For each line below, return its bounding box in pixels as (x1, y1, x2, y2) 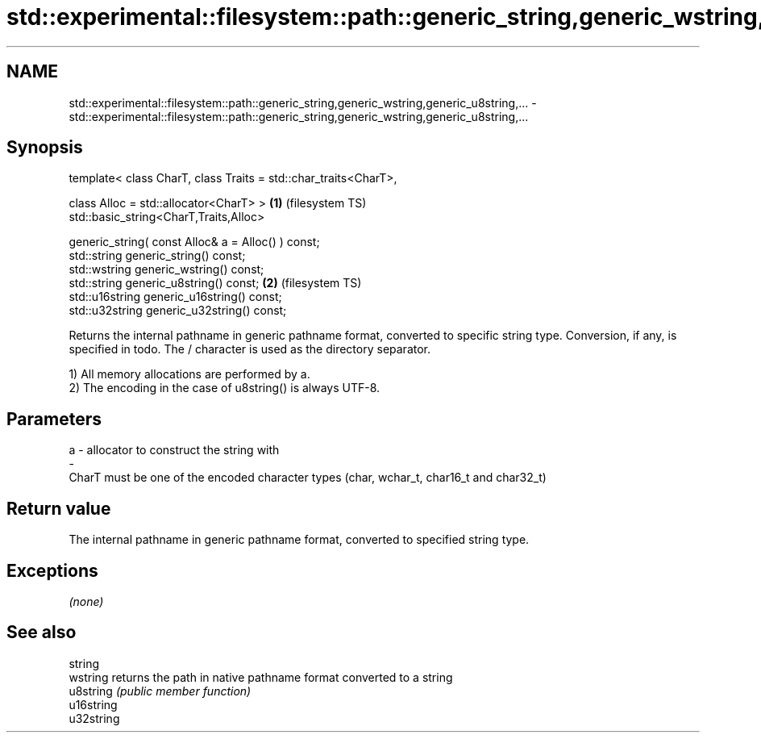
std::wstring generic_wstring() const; (69, 262, 264, 277)
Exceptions (6, 560, 98, 581)
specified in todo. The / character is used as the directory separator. (69, 342, 431, 357)
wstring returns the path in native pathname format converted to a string (69, 670, 453, 684)
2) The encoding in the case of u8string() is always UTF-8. (69, 381, 380, 395)
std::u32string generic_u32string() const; (69, 303, 287, 318)
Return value (6, 498, 111, 519)
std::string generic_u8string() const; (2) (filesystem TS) (69, 276, 362, 290)
